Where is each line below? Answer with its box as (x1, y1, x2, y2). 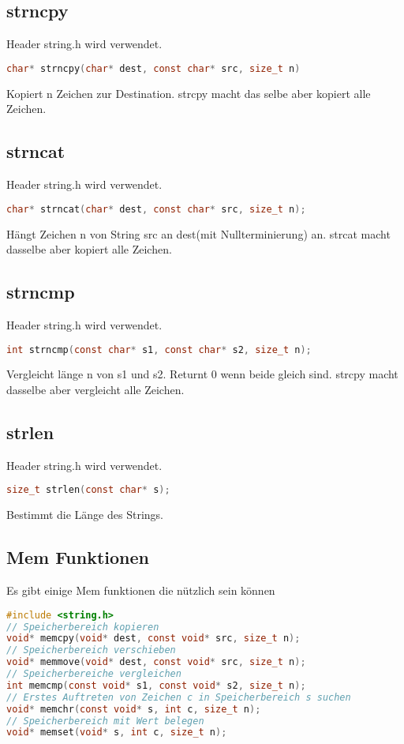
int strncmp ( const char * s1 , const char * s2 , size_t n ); (6, 344, 312, 355)
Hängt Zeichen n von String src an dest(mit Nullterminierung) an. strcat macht (6, 225, 391, 242)
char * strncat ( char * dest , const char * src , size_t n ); (6, 203, 306, 215)
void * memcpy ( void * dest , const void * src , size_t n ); (6, 633, 301, 644)
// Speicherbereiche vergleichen (6, 668, 181, 680)
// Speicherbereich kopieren (6, 621, 159, 633)
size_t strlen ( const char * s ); (6, 484, 170, 496)
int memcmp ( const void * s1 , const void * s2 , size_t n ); (6, 679, 306, 691)
